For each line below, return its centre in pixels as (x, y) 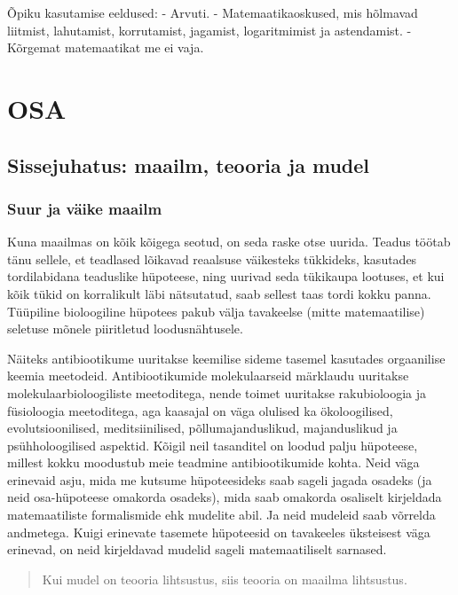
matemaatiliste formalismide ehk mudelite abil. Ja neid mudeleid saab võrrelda (221, 515)
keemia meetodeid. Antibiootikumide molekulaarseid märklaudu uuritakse (208, 376)
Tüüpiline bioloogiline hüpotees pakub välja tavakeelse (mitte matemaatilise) (216, 311)
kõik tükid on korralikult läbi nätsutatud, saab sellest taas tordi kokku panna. (219, 293)
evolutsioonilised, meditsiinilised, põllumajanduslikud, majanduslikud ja (202, 428)
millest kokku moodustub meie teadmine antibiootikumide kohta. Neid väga (213, 462)
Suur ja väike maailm (85, 208)
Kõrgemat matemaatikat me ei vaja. (106, 47)
